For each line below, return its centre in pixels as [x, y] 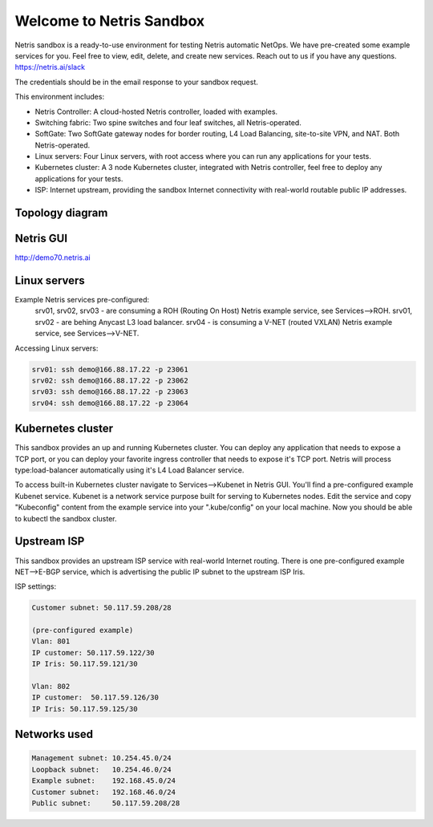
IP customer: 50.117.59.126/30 [95, 697]
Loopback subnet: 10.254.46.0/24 [101, 769]
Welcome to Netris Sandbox [110, 21]
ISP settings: [36, 586]
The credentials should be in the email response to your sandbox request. [136, 82]
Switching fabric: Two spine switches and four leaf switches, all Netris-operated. [168, 122]
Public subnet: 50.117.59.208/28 [106, 803]
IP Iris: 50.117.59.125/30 [85, 709]
